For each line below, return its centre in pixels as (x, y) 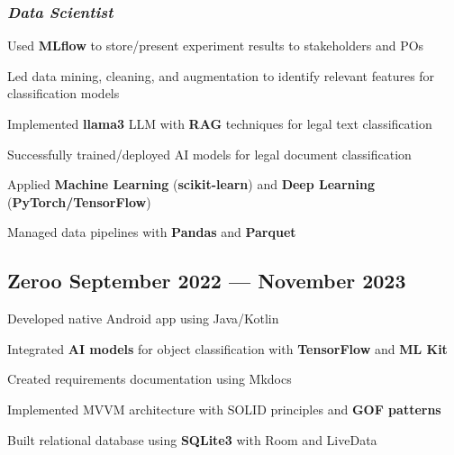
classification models (64, 93)
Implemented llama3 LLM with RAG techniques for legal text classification (220, 123)
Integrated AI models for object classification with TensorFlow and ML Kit (227, 348)
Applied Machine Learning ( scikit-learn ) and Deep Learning (191, 184)
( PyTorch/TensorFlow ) (79, 201)
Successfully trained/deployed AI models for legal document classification (209, 154)
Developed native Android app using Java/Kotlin (143, 318)
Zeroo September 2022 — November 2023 (207, 281)
